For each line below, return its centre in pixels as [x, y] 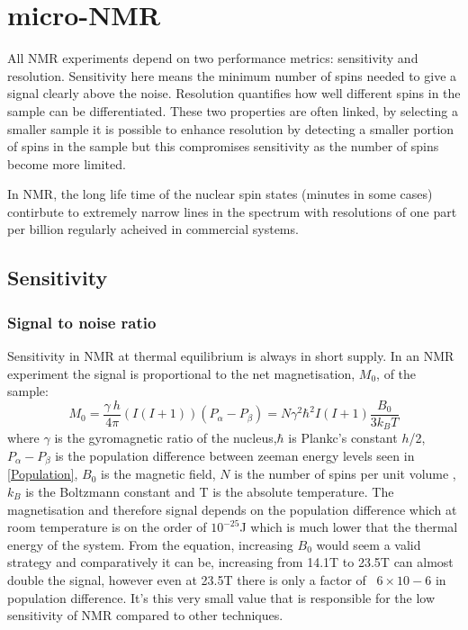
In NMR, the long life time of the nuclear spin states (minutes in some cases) [220, 194]
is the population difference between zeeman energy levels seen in [235, 455]
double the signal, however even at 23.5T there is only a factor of [187, 579]
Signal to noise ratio [82, 322]
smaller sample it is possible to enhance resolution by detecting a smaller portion [231, 128]
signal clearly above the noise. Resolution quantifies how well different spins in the [234, 93]
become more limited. [67, 163]
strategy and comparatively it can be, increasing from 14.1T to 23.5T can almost [230, 562]
